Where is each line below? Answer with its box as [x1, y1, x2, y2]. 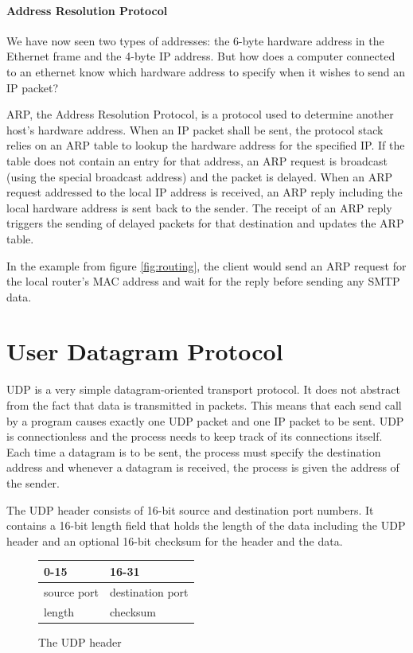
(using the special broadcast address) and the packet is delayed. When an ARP [6, 168, 393, 185]
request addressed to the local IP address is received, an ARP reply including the [6, 184, 403, 200]
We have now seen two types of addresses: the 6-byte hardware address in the [6, 32, 384, 49]
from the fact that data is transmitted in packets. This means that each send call [6, 397, 402, 414]
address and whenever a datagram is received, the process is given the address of [6, 459, 399, 476]
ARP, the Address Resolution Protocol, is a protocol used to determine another [6, 106, 394, 122]
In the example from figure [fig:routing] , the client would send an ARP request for [6, 257, 407, 274]
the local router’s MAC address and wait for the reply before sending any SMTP [6, 273, 400, 290]
